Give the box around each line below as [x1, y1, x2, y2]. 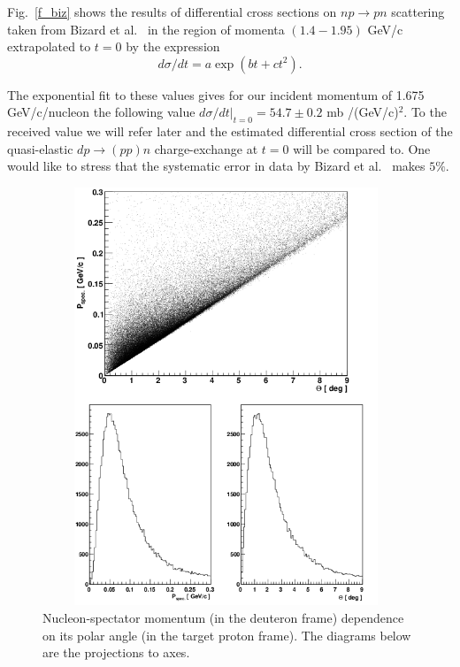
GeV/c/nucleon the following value [7, 103, 195, 121]
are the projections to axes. [42, 643, 190, 662]
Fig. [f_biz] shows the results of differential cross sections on [7, 3, 337, 20]
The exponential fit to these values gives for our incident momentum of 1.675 [7, 85, 425, 103]
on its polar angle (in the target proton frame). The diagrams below [42, 625, 411, 644]
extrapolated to [7, 37, 91, 56]
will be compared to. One [293, 139, 431, 157]
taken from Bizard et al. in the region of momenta [7, 19, 285, 38]
